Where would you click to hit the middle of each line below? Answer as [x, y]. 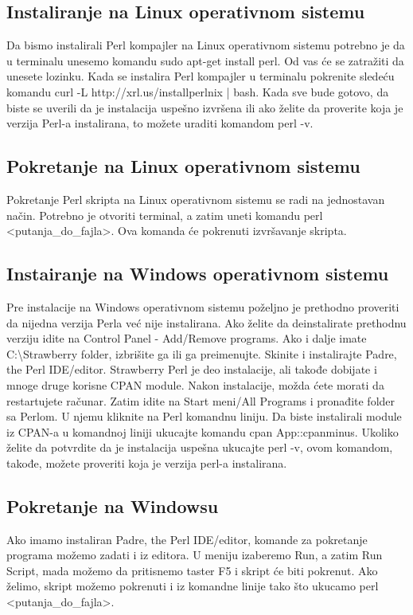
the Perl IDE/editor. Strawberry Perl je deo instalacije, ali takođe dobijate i [192, 369]
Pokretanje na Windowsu [113, 505]
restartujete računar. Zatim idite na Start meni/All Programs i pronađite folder [201, 400]
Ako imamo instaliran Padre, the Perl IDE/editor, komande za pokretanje [187, 539]
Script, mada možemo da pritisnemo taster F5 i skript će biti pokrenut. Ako [192, 570]
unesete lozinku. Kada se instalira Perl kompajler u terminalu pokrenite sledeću [201, 76]
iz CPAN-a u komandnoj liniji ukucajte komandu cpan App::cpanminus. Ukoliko [203, 431]
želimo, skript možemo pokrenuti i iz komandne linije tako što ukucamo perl [193, 586]
